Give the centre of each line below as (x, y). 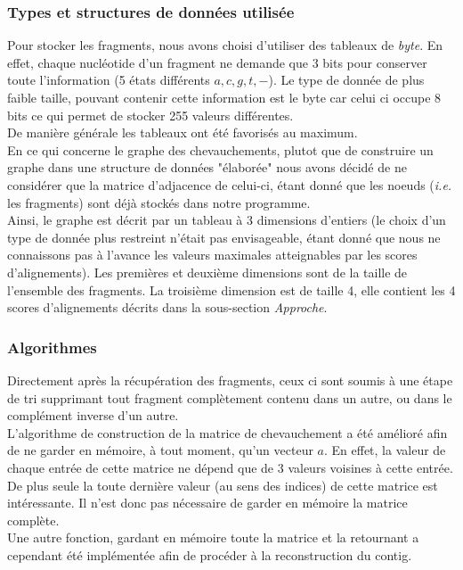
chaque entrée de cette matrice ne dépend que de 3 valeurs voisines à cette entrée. (230, 467)
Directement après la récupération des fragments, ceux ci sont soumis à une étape (230, 380)
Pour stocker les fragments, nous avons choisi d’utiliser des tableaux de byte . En (225, 45)
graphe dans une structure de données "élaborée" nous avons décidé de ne (207, 167)
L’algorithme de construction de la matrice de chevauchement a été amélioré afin (227, 432)
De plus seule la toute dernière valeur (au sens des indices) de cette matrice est (223, 485)
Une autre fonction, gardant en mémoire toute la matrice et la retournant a (213, 537)
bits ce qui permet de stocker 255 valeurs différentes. (150, 115)
